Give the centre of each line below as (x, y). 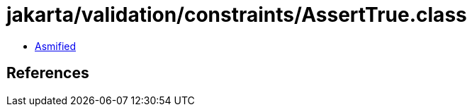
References (48, 73)
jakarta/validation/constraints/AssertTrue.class (237, 15)
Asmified (56, 46)
